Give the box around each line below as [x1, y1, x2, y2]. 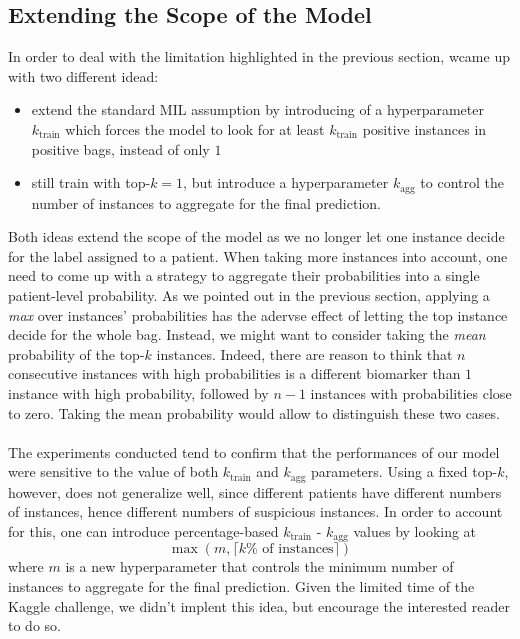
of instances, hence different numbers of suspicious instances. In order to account [8, 501, 503, 522]
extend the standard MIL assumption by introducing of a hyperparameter [31, 99, 484, 120]
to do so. [8, 615, 61, 636]
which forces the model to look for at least [65, 118, 325, 139]
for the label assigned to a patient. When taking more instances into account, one [8, 245, 508, 266]
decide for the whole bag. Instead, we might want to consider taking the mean [8, 324, 486, 345]
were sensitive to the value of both [8, 461, 219, 482]
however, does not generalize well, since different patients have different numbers [8, 481, 502, 502]
